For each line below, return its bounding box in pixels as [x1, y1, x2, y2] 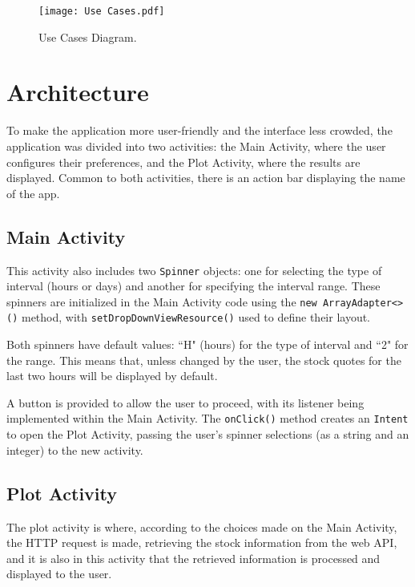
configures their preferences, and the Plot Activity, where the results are [6, 153, 361, 170]
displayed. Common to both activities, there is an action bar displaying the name [6, 169, 405, 186]
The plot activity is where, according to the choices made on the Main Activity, [6, 518, 397, 535]
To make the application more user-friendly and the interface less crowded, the [6, 122, 393, 139]
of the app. [6, 184, 60, 201]
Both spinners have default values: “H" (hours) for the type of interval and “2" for [6, 336, 409, 353]
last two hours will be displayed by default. [6, 367, 218, 384]
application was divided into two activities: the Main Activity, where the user [6, 137, 386, 154]
